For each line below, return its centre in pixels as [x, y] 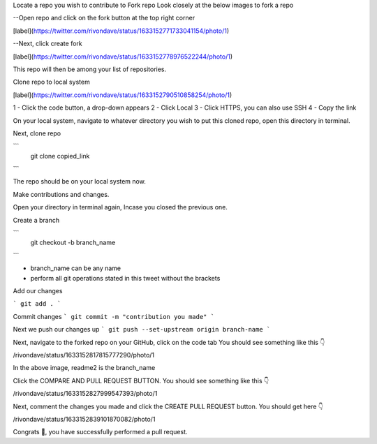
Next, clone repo [37, 133]
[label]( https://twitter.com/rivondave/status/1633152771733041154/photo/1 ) [121, 31]
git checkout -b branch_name [73, 243]
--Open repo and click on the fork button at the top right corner [104, 18]
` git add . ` [37, 304]
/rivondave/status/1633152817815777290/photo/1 [84, 355]
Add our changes [38, 290]
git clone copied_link [60, 156]
